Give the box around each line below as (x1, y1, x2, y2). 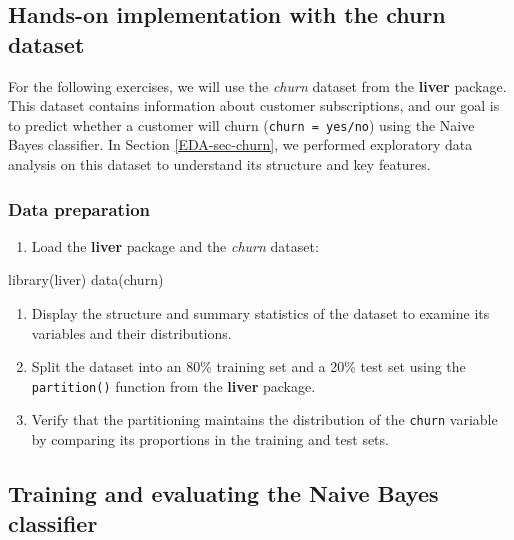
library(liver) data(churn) (8, 269, 164, 290)
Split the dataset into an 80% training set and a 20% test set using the (31, 356, 466, 377)
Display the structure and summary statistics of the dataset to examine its (31, 303, 490, 324)
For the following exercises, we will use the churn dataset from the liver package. (8, 75, 507, 96)
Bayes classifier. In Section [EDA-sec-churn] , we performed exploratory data (8, 134, 473, 155)
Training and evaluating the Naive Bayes (8, 478, 439, 509)
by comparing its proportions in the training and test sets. (31, 429, 389, 450)
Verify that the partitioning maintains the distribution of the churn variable (31, 409, 498, 430)
